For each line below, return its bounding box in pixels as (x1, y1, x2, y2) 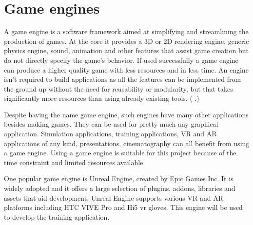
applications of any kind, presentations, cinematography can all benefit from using (4, 138, 250, 148)
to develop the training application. (4, 211, 110, 222)
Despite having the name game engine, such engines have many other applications (4, 109, 249, 119)
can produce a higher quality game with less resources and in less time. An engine (4, 64, 249, 75)
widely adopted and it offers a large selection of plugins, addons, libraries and (4, 183, 235, 193)
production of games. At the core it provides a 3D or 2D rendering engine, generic (4, 36, 249, 46)
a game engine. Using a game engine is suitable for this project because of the (4, 148, 236, 158)
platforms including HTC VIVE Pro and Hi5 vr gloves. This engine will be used (4, 202, 243, 212)
